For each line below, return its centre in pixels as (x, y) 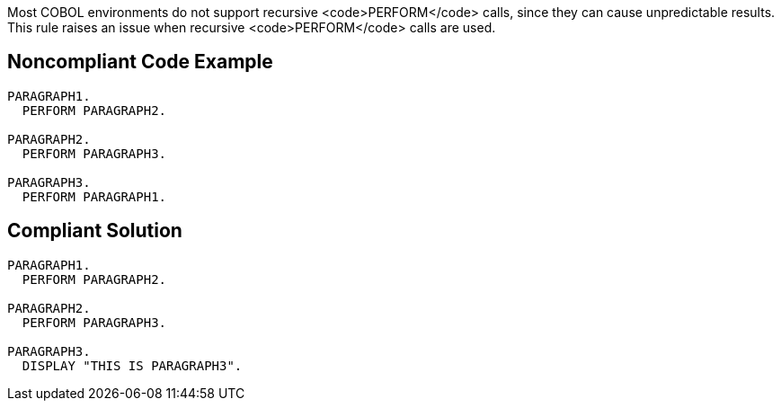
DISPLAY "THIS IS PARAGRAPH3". (132, 365)
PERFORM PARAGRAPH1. (94, 196)
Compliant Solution (95, 231)
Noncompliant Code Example (140, 62)
